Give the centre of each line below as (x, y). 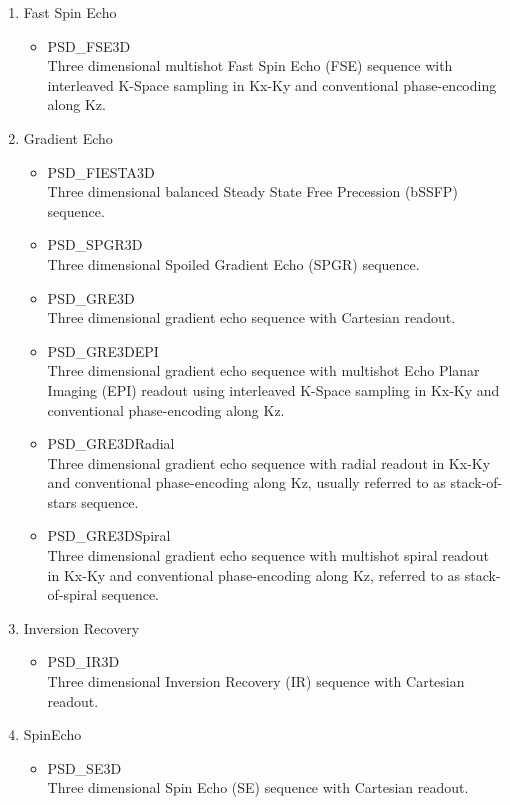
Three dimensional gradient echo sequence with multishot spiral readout (268, 555)
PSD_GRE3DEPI (103, 350)
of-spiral (72, 594)
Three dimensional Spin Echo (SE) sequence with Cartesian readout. (258, 787)
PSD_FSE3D (89, 45)
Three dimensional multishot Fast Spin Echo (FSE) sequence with (250, 65)
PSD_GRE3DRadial (111, 443)
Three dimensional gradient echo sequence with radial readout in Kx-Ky (269, 462)
